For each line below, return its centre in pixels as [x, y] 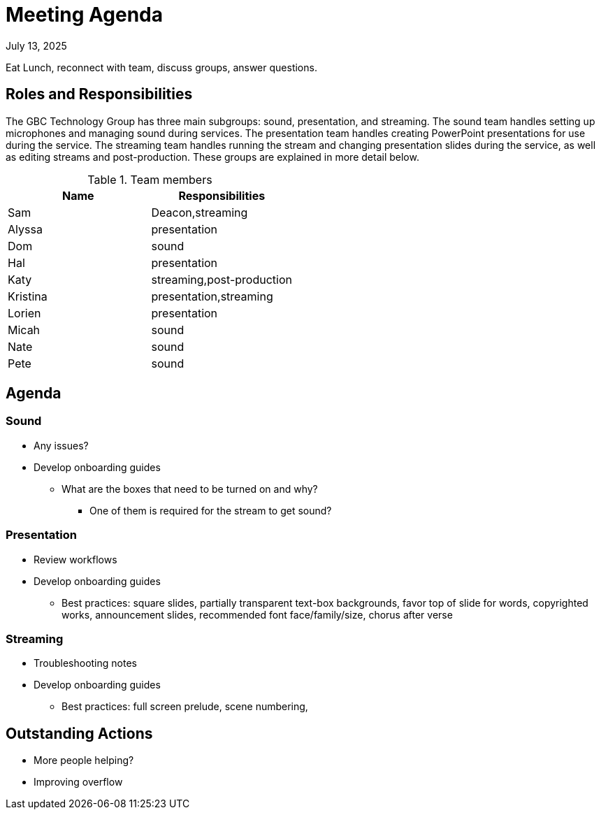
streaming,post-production [222, 279]
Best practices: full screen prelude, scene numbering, [185, 707]
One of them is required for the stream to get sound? [211, 510]
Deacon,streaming [200, 212]
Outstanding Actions [79, 733]
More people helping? [84, 760]
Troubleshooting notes [85, 663]
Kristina [28, 296]
